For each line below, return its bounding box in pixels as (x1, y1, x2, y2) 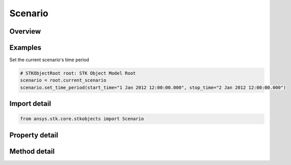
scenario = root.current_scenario (20, 77, 107, 84)
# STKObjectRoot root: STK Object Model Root (20, 70, 136, 76)
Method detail (9, 147, 55, 155)
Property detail (9, 130, 59, 140)
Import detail (9, 99, 51, 108)
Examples (9, 43, 42, 52)
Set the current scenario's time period (9, 57, 89, 63)
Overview (9, 27, 41, 36)
